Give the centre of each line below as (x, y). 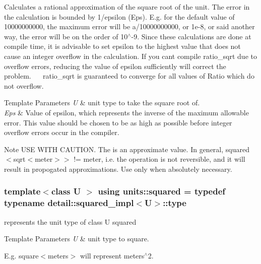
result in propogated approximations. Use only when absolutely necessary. (118, 169)
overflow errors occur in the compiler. (62, 132)
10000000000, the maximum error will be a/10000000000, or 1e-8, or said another (129, 26)
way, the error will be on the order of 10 (66, 36)
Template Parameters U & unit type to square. (77, 239)
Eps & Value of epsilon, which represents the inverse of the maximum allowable (126, 112)
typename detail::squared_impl (69, 203)
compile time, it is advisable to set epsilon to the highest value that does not (122, 46)
